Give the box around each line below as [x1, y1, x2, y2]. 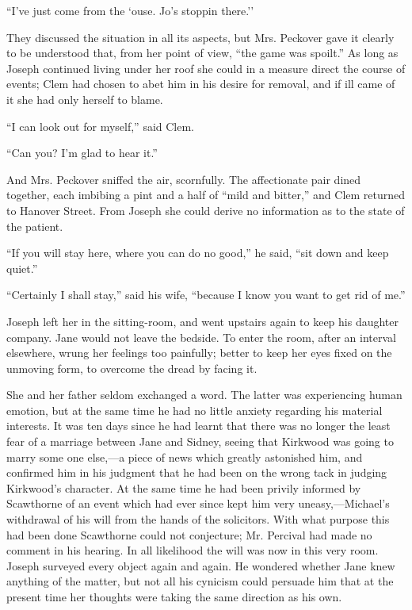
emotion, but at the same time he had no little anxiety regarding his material [6, 401, 383, 418]
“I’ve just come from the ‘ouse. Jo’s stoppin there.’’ [6, 2, 254, 18]
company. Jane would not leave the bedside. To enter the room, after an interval [6, 328, 396, 345]
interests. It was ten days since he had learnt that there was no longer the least [6, 417, 391, 434]
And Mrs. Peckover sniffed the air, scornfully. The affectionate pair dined [6, 171, 361, 187]
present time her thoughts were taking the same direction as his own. [6, 589, 342, 604]
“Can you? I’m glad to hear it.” [6, 144, 158, 161]
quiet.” [6, 259, 38, 276]
